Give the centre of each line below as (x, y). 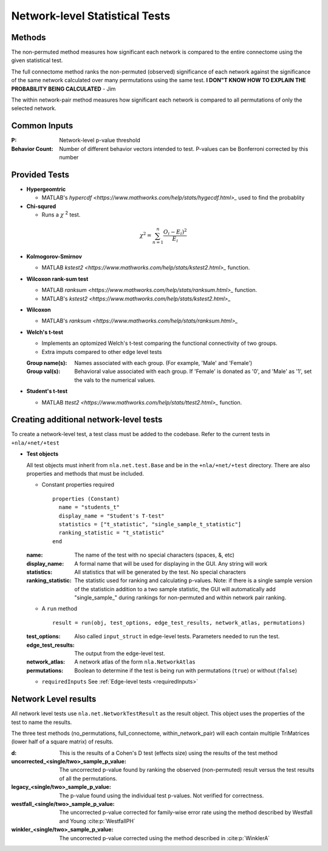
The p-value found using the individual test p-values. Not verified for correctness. (162, 795)
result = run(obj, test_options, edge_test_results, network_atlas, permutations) (179, 623)
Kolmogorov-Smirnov (54, 257)
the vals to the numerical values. (115, 380)
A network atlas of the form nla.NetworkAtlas (135, 662)
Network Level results (54, 699)
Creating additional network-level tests (87, 420)
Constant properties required (78, 485)
